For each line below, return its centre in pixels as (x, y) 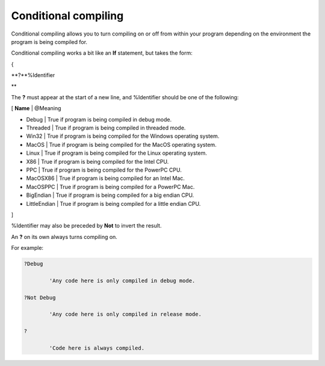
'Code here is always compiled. (97, 348)
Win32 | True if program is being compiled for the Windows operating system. (123, 136)
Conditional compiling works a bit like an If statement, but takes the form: (102, 53)
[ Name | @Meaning (36, 108)
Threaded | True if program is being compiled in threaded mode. (106, 128)
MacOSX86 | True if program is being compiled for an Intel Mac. (105, 178)
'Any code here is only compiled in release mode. (125, 314)
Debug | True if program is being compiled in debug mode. (99, 119)
